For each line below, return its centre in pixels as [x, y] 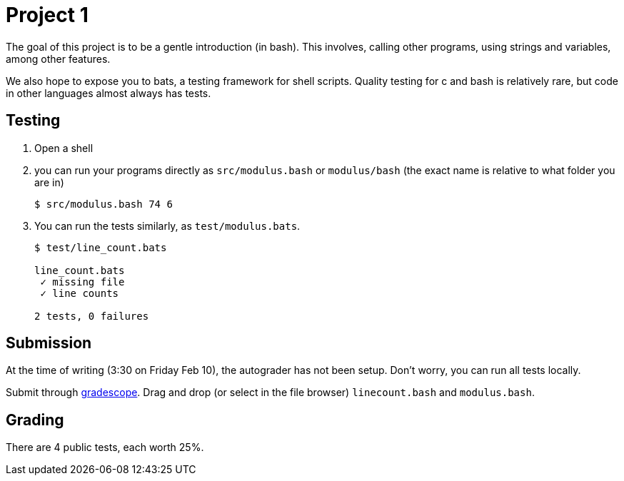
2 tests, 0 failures [92, 316]
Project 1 [47, 15]
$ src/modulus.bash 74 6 [104, 204]
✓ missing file [82, 282]
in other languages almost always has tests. [109, 93]
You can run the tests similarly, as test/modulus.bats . [167, 226]
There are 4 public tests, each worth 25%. [105, 447]
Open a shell [64, 148]
